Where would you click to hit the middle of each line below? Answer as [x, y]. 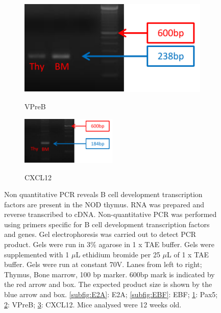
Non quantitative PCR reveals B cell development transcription [103, 194]
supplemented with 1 [37, 254]
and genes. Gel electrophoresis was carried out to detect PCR [100, 234]
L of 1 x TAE [188, 254]
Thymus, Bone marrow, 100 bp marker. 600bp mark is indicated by [109, 274]
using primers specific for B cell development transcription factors [107, 224]
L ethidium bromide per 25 [118, 254]
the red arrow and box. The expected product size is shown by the [108, 284]
